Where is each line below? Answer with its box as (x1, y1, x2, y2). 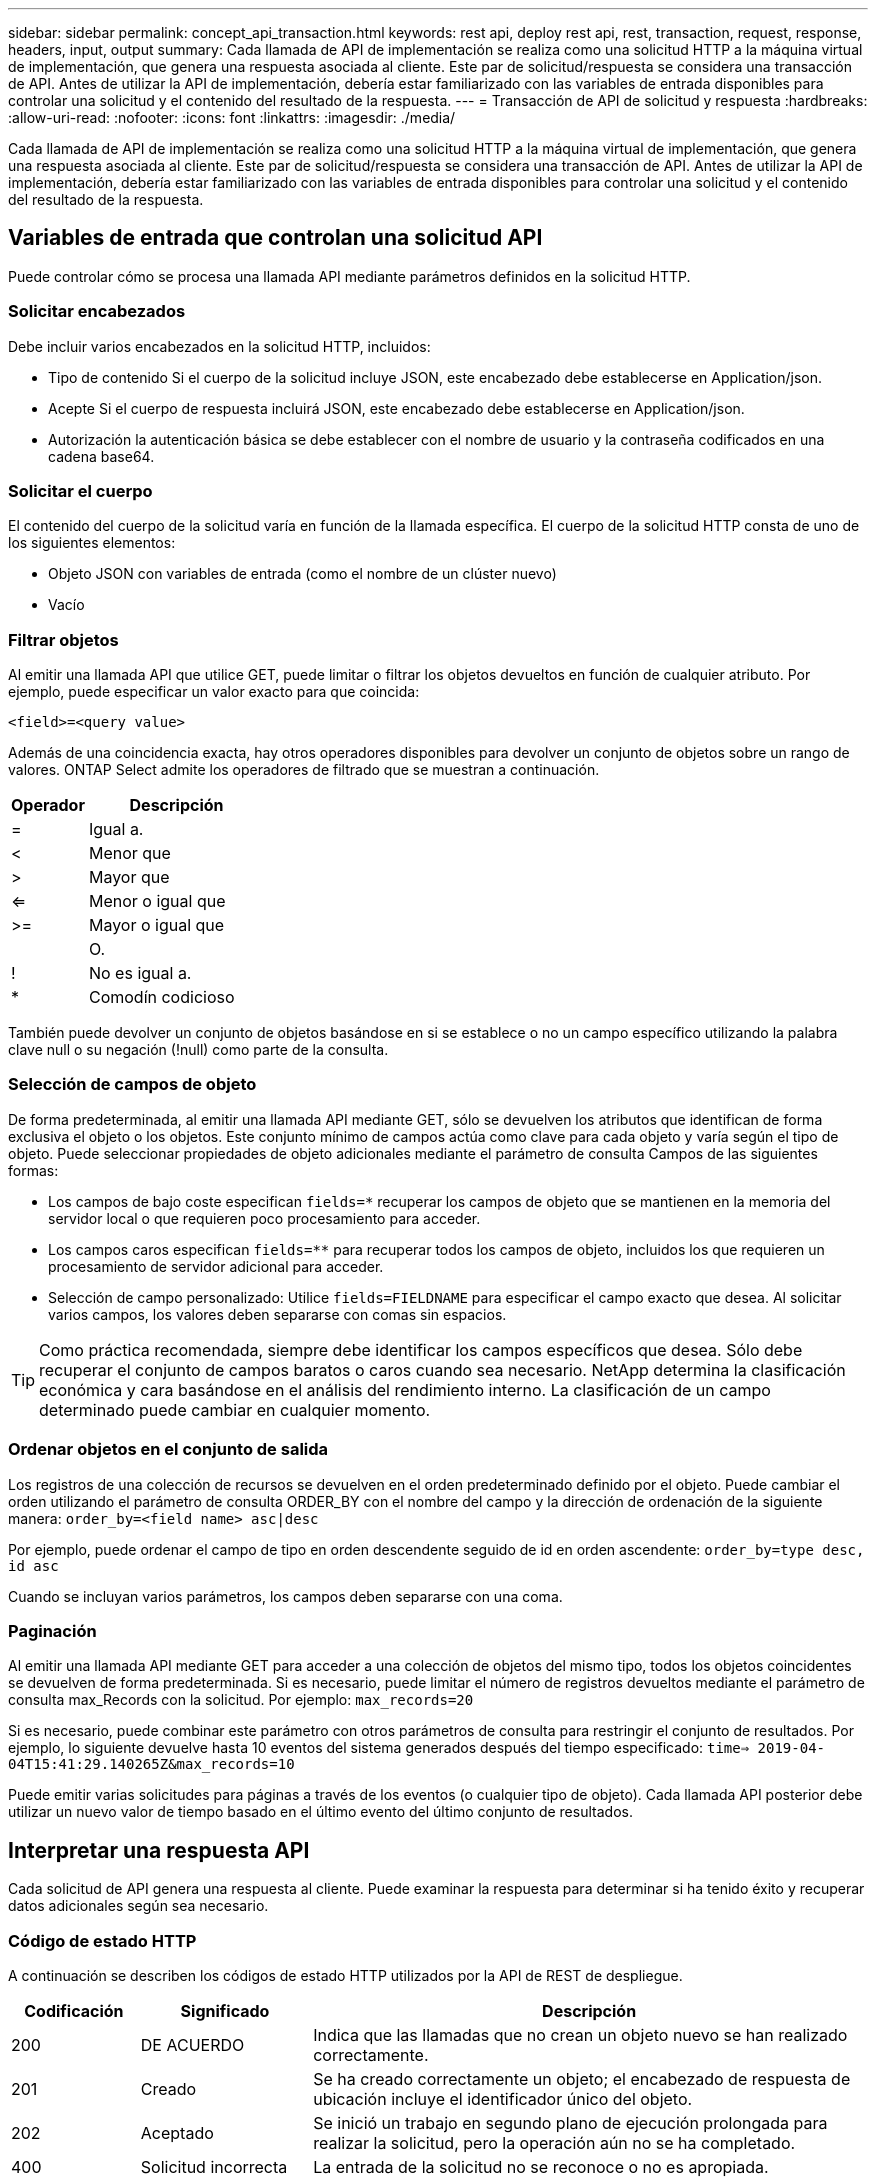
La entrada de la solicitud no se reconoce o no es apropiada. (313, 2156, 769, 2177)
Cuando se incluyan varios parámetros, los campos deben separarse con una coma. (8, 1587, 563, 1605)
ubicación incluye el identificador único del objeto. (313, 2088, 693, 2109)
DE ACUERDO (140, 2034, 245, 2055)
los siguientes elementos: (8, 534, 176, 552)
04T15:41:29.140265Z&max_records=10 (8, 1756, 295, 1773)
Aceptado (140, 2122, 214, 2143)
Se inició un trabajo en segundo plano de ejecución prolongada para (313, 2112, 828, 2133)
